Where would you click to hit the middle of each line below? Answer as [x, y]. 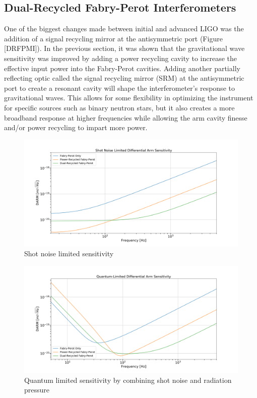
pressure [37, 390]
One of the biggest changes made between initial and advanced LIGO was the [124, 29]
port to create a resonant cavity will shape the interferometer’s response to [119, 88]
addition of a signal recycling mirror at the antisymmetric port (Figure [113, 38]
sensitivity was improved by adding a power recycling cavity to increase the [121, 58]
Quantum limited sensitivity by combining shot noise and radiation [128, 380]
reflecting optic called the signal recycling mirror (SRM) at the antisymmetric [124, 78]
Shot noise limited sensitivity [69, 253]
